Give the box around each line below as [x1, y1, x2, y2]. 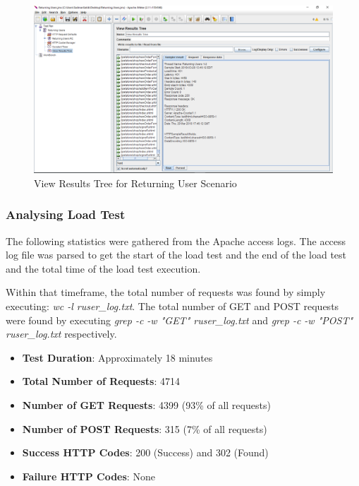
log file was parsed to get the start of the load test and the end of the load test [6, 247, 347, 262]
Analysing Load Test [6, 206, 126, 223]
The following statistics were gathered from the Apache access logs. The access [6, 233, 346, 248]
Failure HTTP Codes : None [22, 468, 155, 483]
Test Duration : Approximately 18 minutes [22, 350, 213, 364]
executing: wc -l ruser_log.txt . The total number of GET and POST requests [6, 299, 339, 314]
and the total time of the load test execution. [6, 261, 201, 275]
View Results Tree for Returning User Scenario [34, 175, 237, 190]
